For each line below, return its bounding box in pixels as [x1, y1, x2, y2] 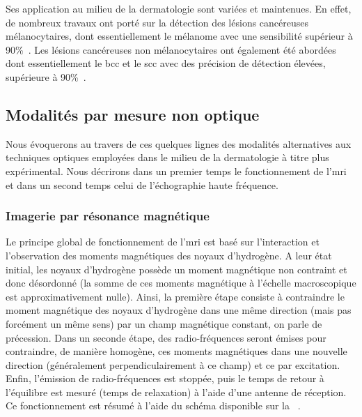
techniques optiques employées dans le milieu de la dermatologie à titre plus [6, 150, 329, 165]
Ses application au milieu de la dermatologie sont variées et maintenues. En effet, [6, 1, 352, 15]
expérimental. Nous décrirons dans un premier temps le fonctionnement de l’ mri [6, 163, 347, 178]
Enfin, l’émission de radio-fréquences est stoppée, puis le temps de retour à [6, 371, 324, 386]
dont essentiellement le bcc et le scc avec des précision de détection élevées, [6, 56, 326, 70]
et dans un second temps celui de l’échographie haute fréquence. [6, 177, 278, 192]
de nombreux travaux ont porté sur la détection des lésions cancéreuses [6, 15, 309, 29]
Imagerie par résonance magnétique [6, 207, 210, 225]
